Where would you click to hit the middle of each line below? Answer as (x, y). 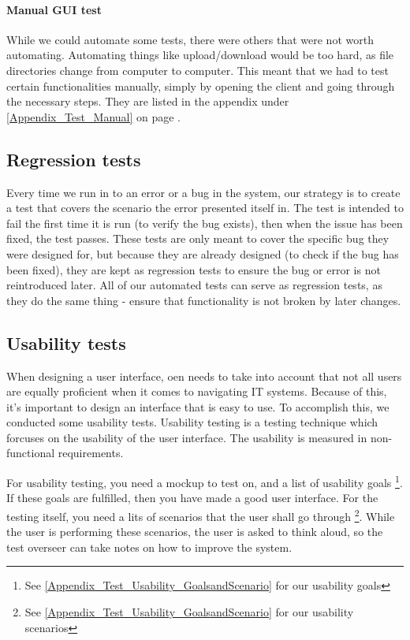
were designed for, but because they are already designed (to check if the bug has (203, 253)
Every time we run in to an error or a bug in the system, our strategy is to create (203, 192)
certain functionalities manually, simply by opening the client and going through (201, 86)
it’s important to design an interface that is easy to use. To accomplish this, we (198, 406)
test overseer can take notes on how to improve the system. (149, 547)
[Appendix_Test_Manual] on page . (94, 116)
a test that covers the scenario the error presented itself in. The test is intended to (205, 208)
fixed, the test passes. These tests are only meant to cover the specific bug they (198, 238)
